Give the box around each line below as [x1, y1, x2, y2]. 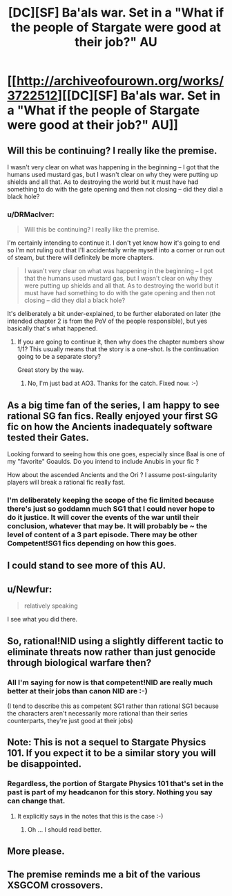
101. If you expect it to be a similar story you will [7, 747, 216, 759]
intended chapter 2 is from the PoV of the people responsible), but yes [7, 317, 208, 326]
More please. [7, 846, 66, 857]
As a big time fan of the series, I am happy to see [7, 399, 220, 411]
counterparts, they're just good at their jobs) [7, 716, 133, 725]
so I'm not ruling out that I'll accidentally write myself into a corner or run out [7, 246, 225, 254]
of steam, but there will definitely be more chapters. [7, 254, 155, 262]
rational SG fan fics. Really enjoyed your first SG [7, 410, 218, 422]
